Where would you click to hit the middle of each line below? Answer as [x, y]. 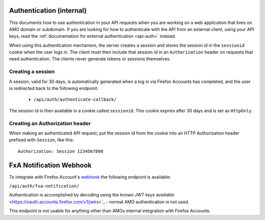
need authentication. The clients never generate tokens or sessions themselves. [90, 59]
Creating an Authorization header [50, 123]
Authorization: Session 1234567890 [61, 151]
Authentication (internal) [48, 11]
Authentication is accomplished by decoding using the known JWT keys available [92, 195]
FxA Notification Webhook [50, 165]
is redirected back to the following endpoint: [54, 88]
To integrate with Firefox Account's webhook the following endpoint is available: [90, 177]
